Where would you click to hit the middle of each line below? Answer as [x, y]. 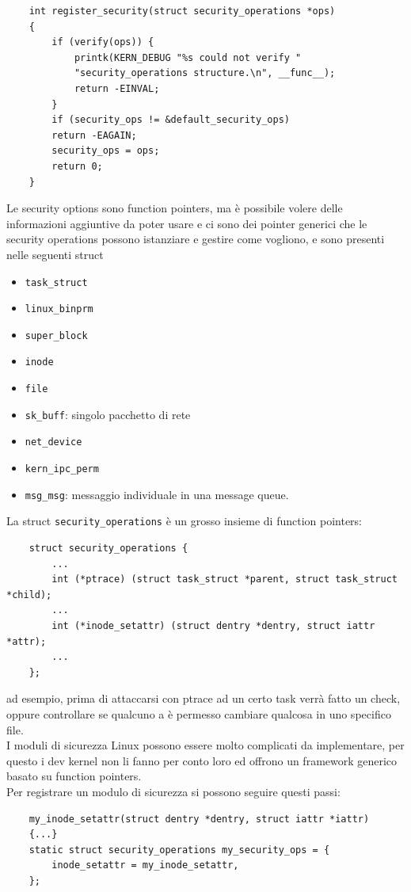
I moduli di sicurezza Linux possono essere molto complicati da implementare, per [205, 745]
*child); [29, 595]
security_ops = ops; [106, 151]
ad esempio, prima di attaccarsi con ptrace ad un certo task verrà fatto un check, [204, 698]
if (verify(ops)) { [103, 42]
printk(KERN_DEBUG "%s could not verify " [188, 57]
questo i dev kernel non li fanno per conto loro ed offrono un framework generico [202, 760]
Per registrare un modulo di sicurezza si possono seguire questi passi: [173, 791]
